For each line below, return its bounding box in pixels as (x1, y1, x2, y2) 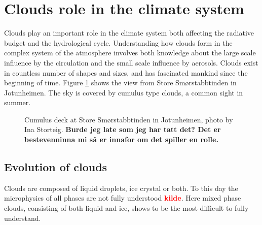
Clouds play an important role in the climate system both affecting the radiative (4, 27, 254, 38)
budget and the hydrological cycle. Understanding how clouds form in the (4, 37, 233, 48)
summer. (4, 97, 31, 108)
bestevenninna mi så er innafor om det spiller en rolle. (24, 134, 218, 145)
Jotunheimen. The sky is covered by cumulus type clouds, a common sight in (4, 87, 243, 98)
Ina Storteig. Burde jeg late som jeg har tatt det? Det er (24, 124, 221, 135)
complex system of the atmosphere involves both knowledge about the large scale (4, 47, 256, 58)
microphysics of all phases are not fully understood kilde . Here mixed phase (4, 192, 241, 203)
